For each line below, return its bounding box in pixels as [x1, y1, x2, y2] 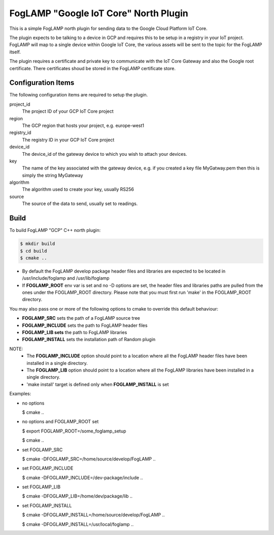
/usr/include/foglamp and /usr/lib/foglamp [22, 275, 110, 281]
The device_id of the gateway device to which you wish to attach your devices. [22, 151, 187, 157]
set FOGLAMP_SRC [22, 447, 63, 453]
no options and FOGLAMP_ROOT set [22, 419, 99, 425]
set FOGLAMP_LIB [22, 484, 61, 490]
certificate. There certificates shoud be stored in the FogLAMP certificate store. [9, 65, 176, 71]
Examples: [9, 391, 31, 397]
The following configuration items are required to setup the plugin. [9, 92, 148, 98]
